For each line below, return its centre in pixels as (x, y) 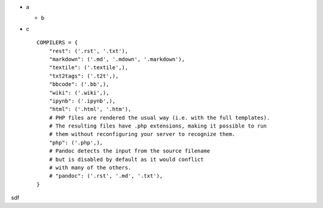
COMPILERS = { (57, 43)
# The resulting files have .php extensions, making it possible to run (158, 126)
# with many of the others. (90, 168)
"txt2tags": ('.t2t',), (84, 76)
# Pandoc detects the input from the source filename (129, 151)
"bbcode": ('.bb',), (79, 84)
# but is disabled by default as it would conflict (126, 159)
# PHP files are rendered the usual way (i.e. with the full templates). (159, 117)
